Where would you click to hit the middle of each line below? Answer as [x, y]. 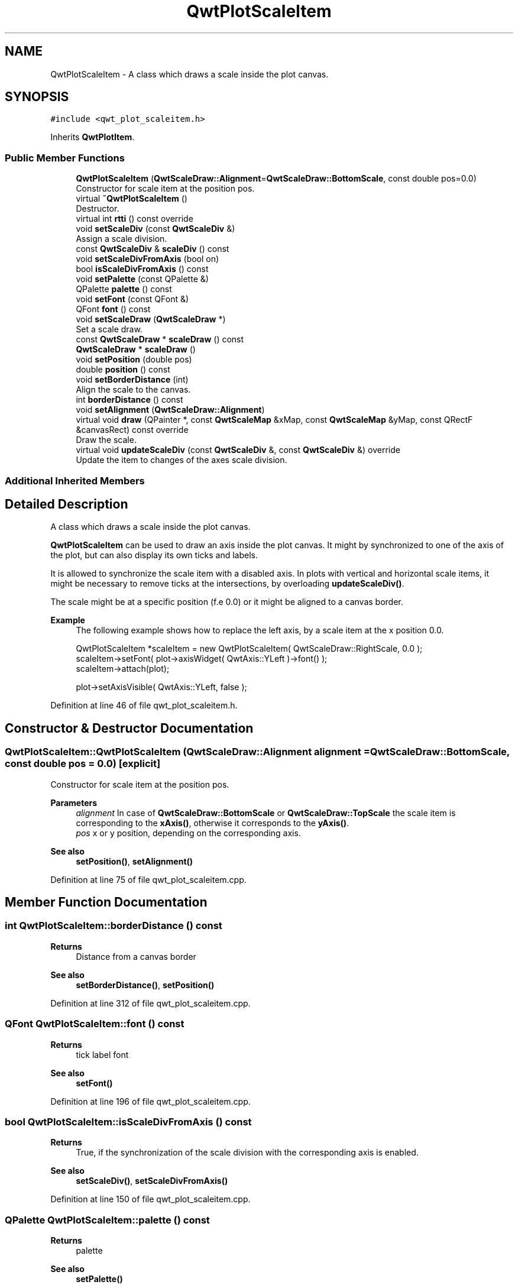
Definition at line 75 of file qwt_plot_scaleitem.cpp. [148, 879]
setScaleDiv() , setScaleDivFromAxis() [152, 1181]
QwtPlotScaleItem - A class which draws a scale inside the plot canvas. [190, 74]
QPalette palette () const [124, 289]
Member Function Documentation [106, 902]
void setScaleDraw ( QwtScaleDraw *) [151, 319]
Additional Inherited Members [75, 480]
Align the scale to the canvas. [133, 390]
